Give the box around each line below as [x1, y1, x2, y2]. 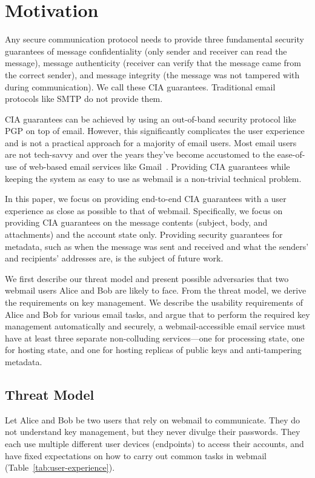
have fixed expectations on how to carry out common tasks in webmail [5, 449, 267, 462]
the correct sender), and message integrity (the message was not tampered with [5, 68, 300, 81]
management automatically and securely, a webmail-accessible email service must [5, 320, 306, 332]
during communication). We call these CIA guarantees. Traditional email [5, 80, 276, 93]
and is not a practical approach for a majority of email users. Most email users [5, 136, 297, 149]
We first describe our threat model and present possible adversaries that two [5, 272, 289, 284]
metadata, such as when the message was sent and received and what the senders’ [5, 240, 309, 252]
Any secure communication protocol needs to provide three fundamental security [5, 33, 304, 45]
